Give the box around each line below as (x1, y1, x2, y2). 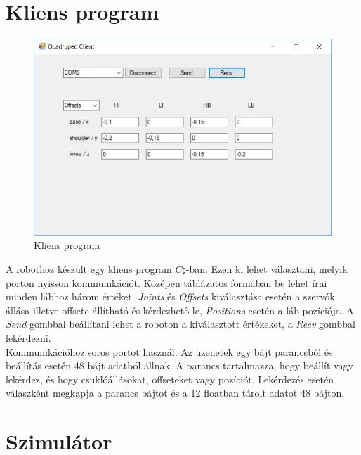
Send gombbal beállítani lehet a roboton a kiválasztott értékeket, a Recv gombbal (6, 316, 355, 331)
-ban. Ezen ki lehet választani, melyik (185, 261, 348, 276)
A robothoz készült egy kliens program (6, 261, 172, 276)
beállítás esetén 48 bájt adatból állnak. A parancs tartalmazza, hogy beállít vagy (6, 358, 353, 373)
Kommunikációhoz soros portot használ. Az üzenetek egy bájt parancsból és (6, 344, 333, 359)
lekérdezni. (6, 330, 51, 345)
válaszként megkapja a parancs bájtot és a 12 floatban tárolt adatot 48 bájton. (6, 385, 345, 400)
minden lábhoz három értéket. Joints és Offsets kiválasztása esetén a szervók (6, 289, 335, 304)
